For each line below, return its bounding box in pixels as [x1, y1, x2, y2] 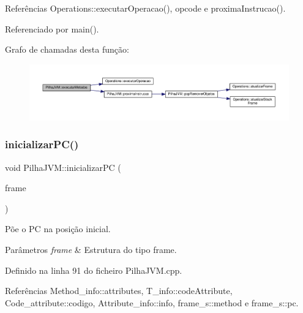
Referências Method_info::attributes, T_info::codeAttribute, [5, 284, 233, 297]
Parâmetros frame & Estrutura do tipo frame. [5, 243, 177, 255]
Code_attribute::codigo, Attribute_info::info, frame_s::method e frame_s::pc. [5, 296, 299, 309]
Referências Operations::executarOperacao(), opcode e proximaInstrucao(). [5, 2, 286, 14]
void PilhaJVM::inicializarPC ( [5, 160, 121, 173]
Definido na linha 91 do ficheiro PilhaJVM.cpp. [5, 263, 182, 276]
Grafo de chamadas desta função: [5, 43, 129, 56]
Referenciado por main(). [5, 22, 99, 35]
